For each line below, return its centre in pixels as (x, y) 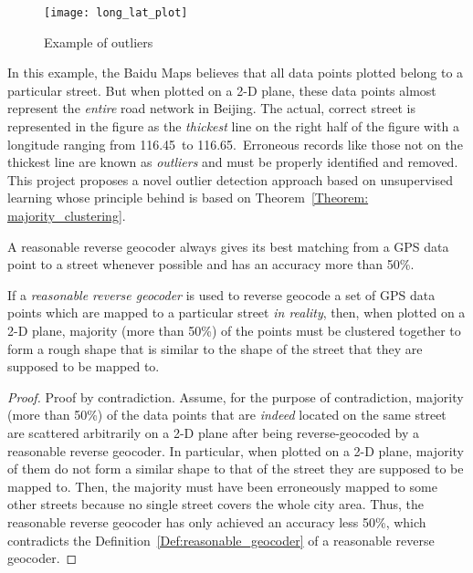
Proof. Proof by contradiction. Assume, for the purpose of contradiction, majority (236, 396)
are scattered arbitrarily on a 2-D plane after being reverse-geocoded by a (213, 432)
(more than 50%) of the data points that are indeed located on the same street (227, 415)
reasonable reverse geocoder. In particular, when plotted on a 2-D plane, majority (236, 450)
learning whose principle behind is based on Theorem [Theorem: (188, 198)
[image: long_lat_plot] (116, 13)
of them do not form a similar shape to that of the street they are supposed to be (236, 469)
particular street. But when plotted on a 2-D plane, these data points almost (222, 90)
